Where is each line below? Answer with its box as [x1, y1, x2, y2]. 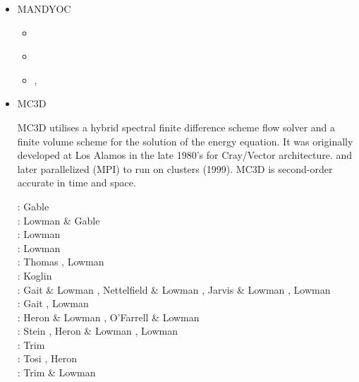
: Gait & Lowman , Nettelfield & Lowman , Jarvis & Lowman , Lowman [17, 282, 331, 297]
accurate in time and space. [17, 175, 136, 190]
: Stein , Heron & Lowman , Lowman [17, 323, 178, 338]
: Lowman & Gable [17, 213, 100, 227]
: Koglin [17, 268, 52, 282]
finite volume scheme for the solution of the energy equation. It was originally [17, 133, 353, 148]
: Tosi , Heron [17, 351, 77, 366]
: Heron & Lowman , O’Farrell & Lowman [17, 309, 200, 324]
